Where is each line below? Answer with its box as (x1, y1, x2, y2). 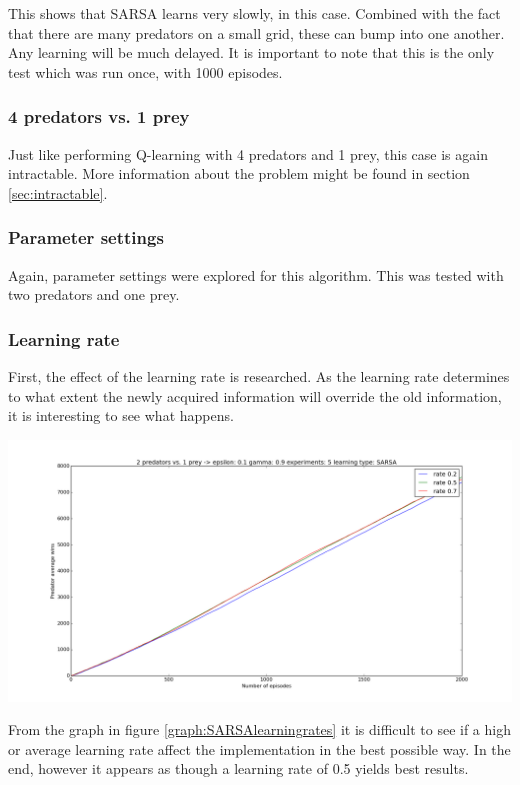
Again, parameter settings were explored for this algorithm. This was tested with (8, 264, 504, 285)
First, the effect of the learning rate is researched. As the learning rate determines (8, 366, 510, 386)
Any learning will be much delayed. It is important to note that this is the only (8, 42, 495, 63)
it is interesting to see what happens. (8, 405, 234, 426)
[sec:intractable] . (8, 182, 108, 203)
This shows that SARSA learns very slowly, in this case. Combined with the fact (8, 3, 501, 23)
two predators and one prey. (8, 284, 180, 305)
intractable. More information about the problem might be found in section (8, 163, 470, 184)
